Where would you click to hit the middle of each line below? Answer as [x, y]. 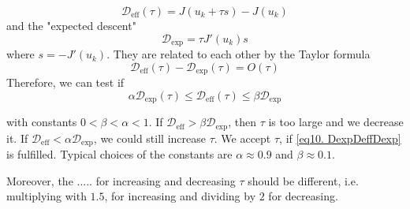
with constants [42, 122]
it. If [17, 138]
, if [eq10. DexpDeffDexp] [340, 138]
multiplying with [47, 196]
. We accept [242, 138]
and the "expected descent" [71, 25]
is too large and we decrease [336, 122]
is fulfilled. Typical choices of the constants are [119, 154]
